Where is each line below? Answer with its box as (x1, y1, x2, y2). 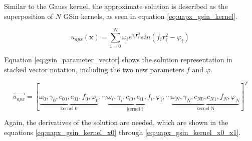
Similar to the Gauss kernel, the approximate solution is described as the (4, 1, 228, 11)
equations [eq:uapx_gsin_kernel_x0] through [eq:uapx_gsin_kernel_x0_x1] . (4, 127, 241, 138)
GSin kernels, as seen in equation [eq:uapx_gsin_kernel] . (63, 10, 237, 21)
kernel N (196, 106, 215, 111)
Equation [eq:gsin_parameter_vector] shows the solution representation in (4, 54, 232, 65)
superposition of (4, 10, 53, 21)
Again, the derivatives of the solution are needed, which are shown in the (4, 117, 228, 128)
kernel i (127, 106, 143, 112)
